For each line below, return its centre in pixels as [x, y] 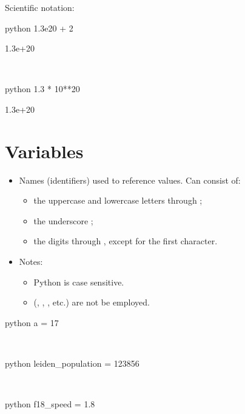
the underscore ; [63, 220]
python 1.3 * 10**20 [42, 89]
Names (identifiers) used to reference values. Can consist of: [130, 180]
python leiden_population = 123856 [72, 363]
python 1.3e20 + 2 [39, 28]
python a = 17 [32, 322]
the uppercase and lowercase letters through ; [118, 200]
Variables [44, 151]
